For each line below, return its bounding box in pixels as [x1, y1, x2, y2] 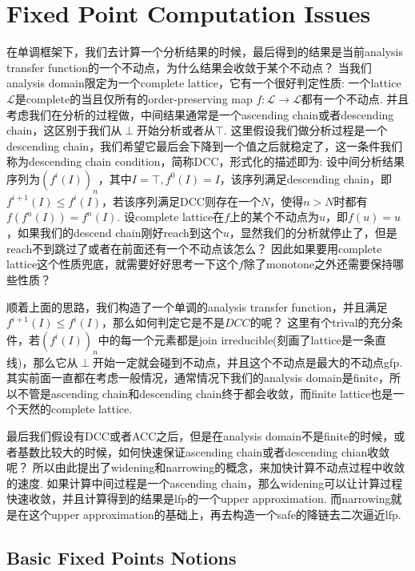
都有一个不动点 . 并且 [301, 90, 409, 107]
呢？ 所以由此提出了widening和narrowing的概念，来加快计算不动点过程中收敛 [6, 459, 405, 476]
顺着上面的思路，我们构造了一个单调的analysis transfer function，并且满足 [6, 298, 388, 315]
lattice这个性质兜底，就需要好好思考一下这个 [6, 255, 239, 272]
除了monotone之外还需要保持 [243, 255, 393, 272]
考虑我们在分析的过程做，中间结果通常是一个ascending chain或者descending [6, 106, 394, 123]
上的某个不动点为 [229, 208, 320, 225]
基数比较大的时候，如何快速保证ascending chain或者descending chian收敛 [17, 443, 390, 460]
